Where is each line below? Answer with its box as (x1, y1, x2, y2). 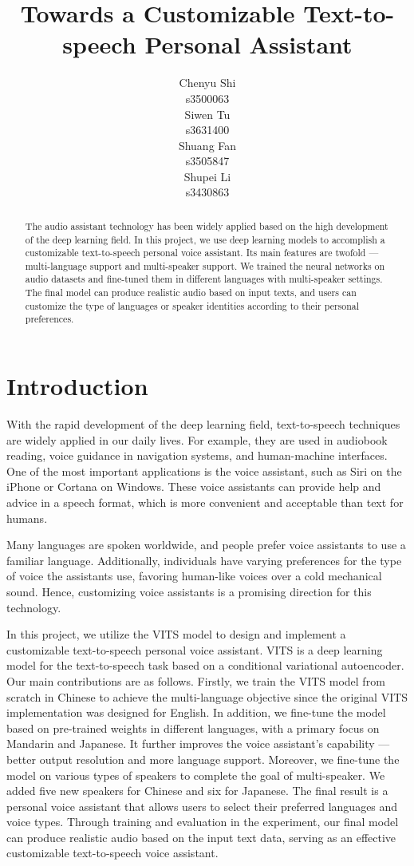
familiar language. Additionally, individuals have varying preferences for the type (6, 552, 402, 568)
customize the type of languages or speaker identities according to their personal (25, 299, 360, 312)
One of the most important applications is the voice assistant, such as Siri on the (6, 462, 402, 479)
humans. (6, 509, 48, 526)
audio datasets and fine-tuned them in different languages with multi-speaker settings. (25, 272, 383, 286)
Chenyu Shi (179, 74, 236, 91)
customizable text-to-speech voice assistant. (6, 844, 219, 861)
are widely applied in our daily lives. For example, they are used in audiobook (6, 431, 388, 448)
